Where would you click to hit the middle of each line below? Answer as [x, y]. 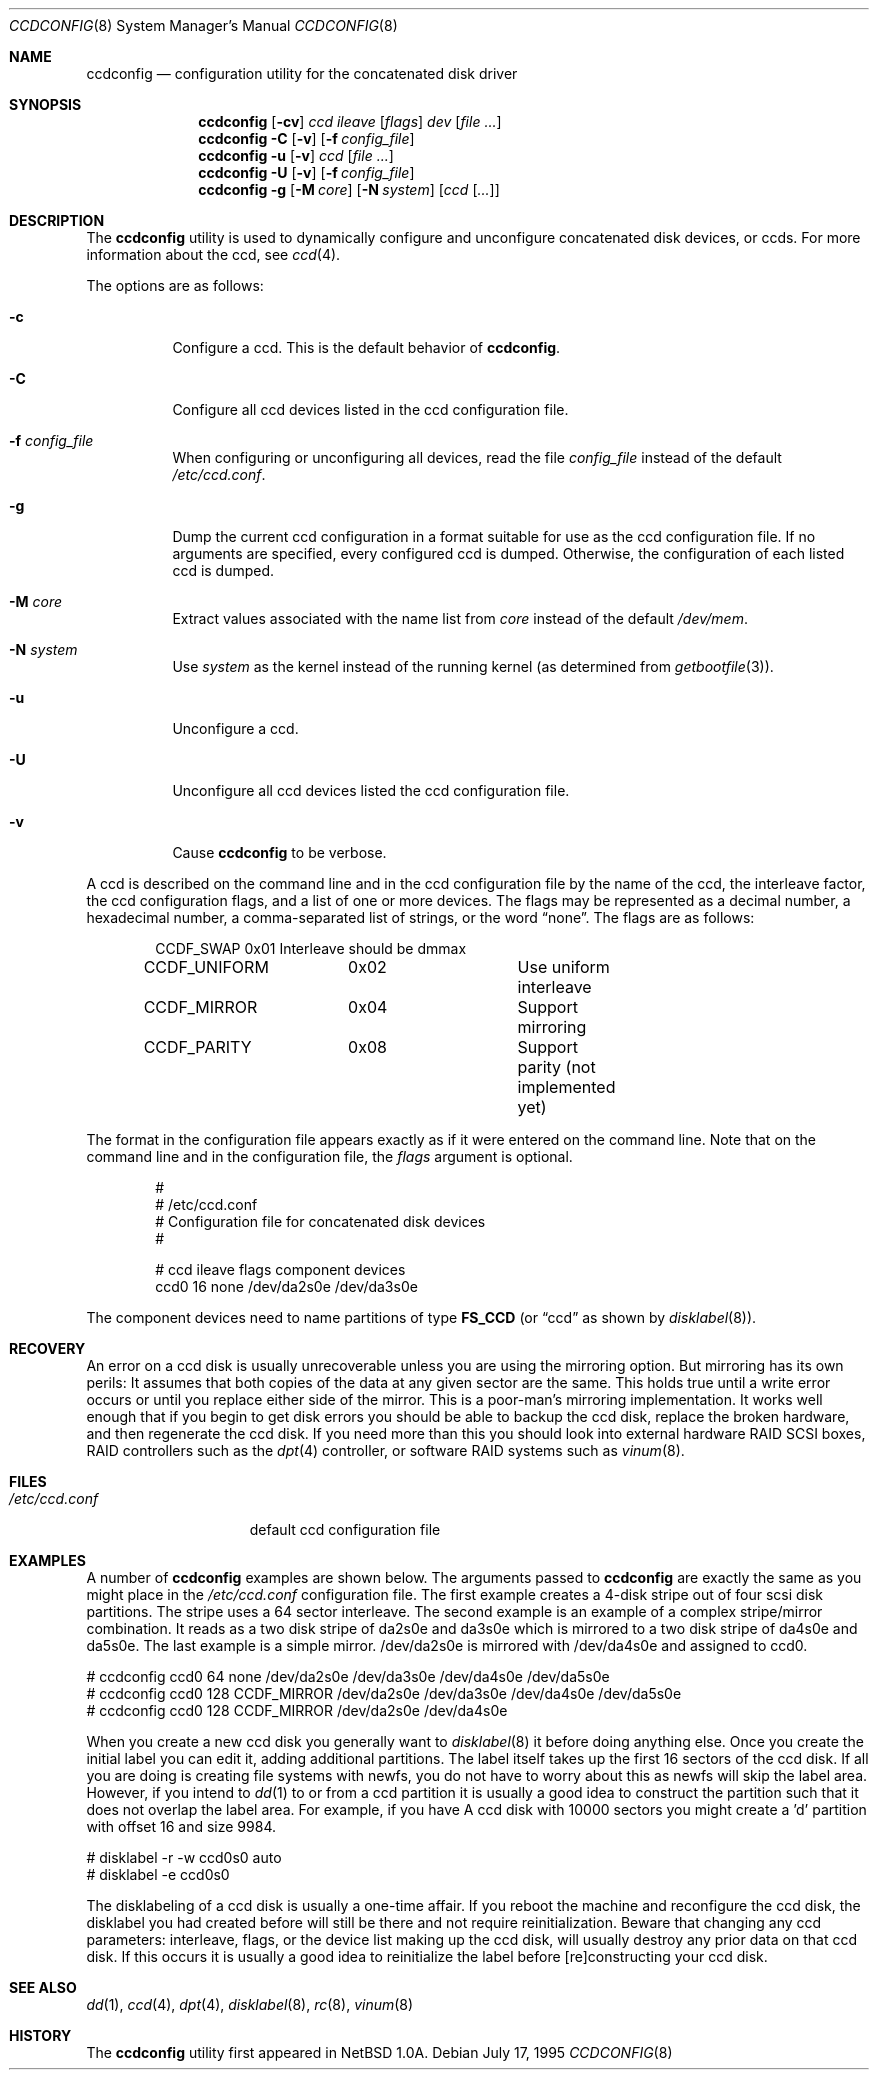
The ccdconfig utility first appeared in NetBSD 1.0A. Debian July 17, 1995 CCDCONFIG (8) [379, 2052]
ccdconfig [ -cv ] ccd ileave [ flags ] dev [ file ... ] [350, 121]
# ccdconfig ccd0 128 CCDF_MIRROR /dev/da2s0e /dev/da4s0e [297, 1710]
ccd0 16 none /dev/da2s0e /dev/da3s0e [286, 1286]
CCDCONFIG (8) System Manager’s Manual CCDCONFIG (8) [203, 25]
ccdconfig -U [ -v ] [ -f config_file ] [306, 172]
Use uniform [563, 967]
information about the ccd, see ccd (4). [213, 254]
